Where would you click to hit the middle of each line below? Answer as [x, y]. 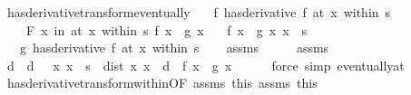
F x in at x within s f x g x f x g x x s [166, 29]
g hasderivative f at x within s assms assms [174, 47]
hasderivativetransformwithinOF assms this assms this [162, 83]
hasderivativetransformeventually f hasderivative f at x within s [199, 12]
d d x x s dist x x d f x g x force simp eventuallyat [205, 65]
